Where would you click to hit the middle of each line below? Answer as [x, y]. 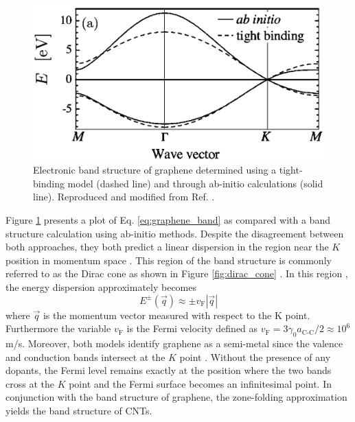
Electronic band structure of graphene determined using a [155, 170]
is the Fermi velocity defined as [192, 328]
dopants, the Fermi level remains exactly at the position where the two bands [169, 370]
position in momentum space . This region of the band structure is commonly [169, 260]
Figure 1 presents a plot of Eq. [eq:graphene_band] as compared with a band [168, 220]
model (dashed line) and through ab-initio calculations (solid [195, 183]
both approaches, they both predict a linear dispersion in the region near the [167, 247]
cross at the [30, 383]
